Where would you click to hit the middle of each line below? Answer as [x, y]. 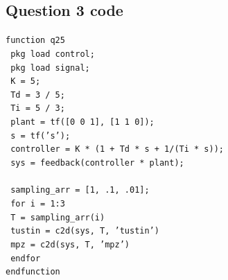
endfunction [33, 272]
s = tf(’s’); [41, 135]
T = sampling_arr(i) [58, 217]
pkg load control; [53, 54]
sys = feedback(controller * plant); [97, 163]
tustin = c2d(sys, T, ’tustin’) [85, 231]
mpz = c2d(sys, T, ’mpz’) [70, 245]
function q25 [35, 41]
